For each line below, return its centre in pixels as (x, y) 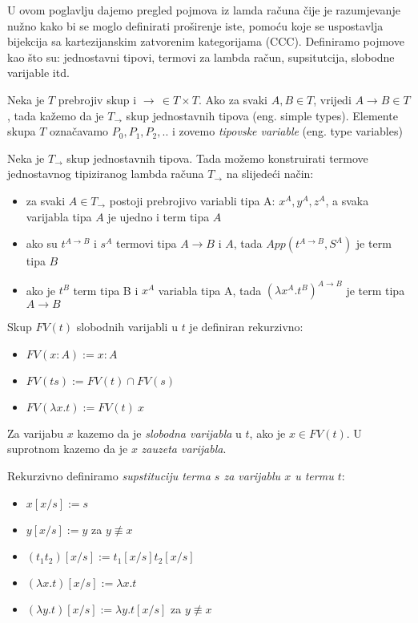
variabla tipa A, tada (210, 290)
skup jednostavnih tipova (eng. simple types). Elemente (262, 115)
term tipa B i (106, 290)
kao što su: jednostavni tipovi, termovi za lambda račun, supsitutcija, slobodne (201, 57)
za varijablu (252, 475)
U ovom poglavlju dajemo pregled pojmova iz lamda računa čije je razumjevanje (204, 10)
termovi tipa (146, 243)
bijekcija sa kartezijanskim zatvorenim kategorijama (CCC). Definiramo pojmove (206, 41)
